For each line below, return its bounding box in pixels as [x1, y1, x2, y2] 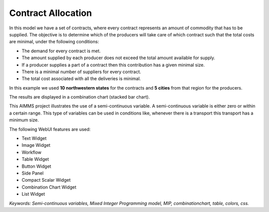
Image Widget [21, 142, 51, 148]
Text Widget [21, 135, 47, 141]
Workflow [21, 149, 42, 155]
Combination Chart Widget [21, 184, 77, 190]
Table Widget [21, 156, 49, 162]
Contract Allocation [9, 7, 92, 18]
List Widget [21, 191, 45, 197]
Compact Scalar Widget [21, 177, 71, 183]
